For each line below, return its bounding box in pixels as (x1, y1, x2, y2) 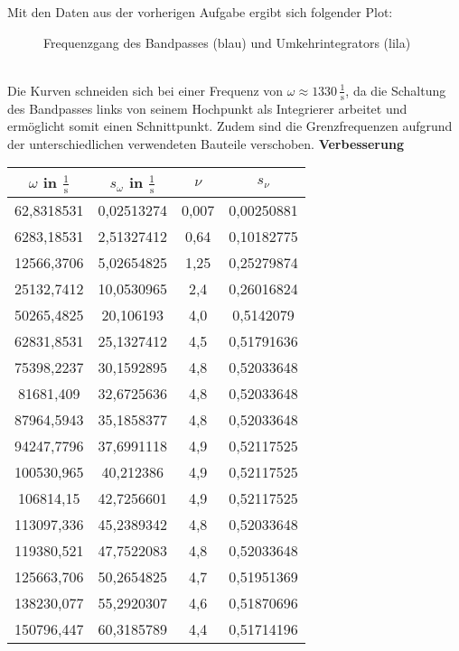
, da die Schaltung (345, 80, 446, 99)
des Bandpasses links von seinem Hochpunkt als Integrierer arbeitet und (7, 98, 407, 117)
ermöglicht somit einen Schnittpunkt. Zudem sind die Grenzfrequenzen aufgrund (7, 116, 453, 135)
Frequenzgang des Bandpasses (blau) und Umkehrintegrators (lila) (43, 33, 411, 51)
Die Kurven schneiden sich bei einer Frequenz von (7, 80, 284, 99)
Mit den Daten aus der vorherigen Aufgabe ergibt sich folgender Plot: (7, 3, 393, 21)
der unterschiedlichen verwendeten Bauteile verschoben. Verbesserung (7, 134, 404, 153)
